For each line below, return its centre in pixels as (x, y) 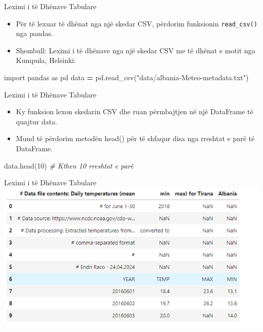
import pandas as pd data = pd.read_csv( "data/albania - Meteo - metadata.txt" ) (126, 77)
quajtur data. (37, 121)
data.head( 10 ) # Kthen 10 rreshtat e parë (69, 165)
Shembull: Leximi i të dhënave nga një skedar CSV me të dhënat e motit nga (136, 50)
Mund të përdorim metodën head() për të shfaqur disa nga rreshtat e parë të (135, 138)
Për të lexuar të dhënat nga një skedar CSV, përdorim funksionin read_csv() (137, 23)
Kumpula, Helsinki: (46, 60)
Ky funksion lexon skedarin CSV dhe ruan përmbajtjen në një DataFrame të (135, 111)
